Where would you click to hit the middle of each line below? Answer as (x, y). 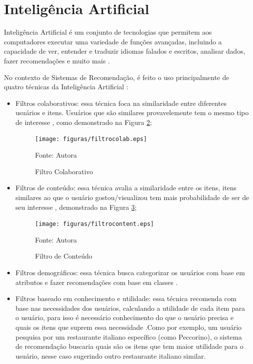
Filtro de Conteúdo (63, 256)
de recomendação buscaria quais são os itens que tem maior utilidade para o (129, 346)
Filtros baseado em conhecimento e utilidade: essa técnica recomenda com (126, 298)
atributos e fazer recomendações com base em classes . (96, 282)
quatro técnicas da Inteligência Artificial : (66, 87)
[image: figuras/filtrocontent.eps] (95, 224)
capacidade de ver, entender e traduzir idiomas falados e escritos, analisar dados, (125, 51)
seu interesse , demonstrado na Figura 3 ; (76, 207)
